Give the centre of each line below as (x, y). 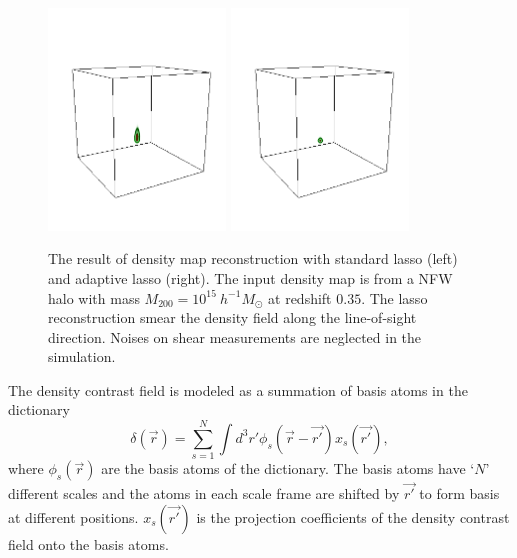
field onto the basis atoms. (88, 544)
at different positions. (73, 517)
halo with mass (94, 297)
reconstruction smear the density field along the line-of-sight (232, 317)
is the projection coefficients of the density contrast (353, 517)
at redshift (300, 297)
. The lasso (394, 297)
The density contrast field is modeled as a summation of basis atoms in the (238, 389)
